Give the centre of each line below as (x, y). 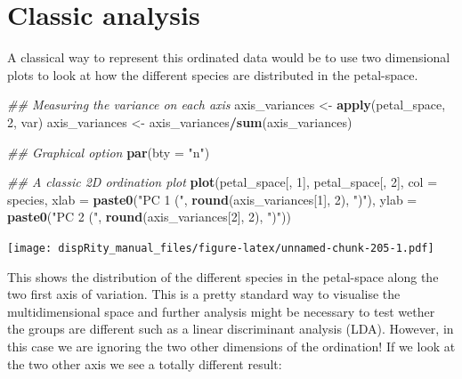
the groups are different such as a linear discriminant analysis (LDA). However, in (231, 329)
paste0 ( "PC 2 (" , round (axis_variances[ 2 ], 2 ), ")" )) (149, 217)
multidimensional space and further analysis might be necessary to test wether (221, 311)
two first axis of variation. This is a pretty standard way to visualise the (204, 294)
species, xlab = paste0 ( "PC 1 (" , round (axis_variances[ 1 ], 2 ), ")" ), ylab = (212, 199)
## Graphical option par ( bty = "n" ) (109, 152)
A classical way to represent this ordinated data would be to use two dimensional (229, 57)
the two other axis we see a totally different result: (145, 363)
